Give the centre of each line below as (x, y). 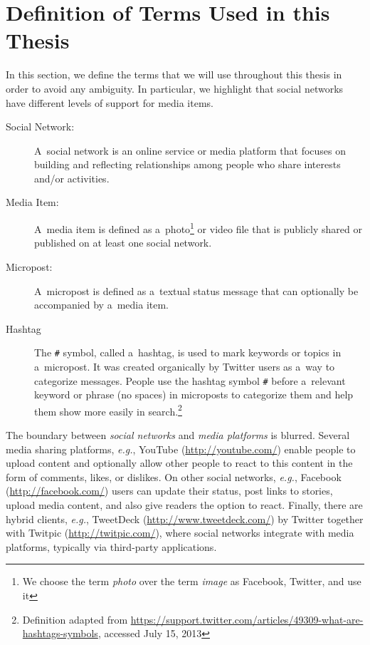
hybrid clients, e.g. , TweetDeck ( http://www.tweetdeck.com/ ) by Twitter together (185, 518)
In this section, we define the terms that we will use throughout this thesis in (174, 74)
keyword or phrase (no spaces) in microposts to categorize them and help (194, 394)
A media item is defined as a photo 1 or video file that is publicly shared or (198, 228)
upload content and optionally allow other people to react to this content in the (179, 463)
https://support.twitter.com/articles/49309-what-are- (247, 619)
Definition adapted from (75, 619)
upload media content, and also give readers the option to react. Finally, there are (184, 505)
